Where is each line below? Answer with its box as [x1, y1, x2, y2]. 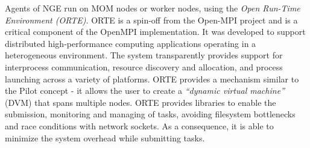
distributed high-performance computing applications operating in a [5, 37, 256, 49]
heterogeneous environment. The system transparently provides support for [5, 49, 283, 61]
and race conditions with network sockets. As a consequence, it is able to [5, 119, 274, 132]
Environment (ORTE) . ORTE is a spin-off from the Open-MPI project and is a [5, 13, 298, 26]
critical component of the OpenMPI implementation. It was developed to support [5, 25, 306, 38]
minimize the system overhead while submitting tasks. [5, 131, 205, 144]
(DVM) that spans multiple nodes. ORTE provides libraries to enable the [5, 96, 276, 108]
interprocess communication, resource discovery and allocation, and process [5, 60, 283, 73]
